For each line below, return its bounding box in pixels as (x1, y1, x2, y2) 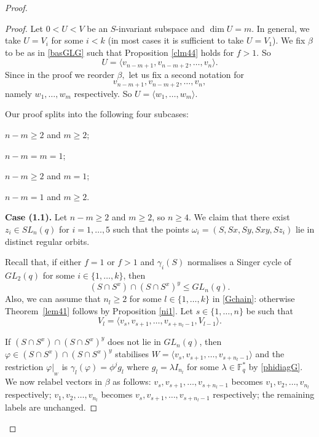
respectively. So (74, 87, 132, 99)
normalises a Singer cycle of (187, 255, 291, 268)
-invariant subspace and (116, 21, 205, 34)
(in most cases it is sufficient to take (108, 34, 244, 47)
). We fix (272, 34, 305, 47)
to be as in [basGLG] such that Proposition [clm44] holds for (5, 45, 234, 58)
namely (5, 87, 32, 99)
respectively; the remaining (213, 388, 315, 401)
